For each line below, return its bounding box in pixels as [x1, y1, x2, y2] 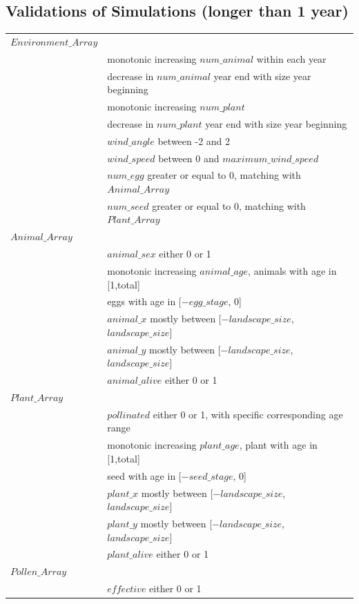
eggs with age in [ [107, 294, 182, 309]
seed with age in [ [107, 468, 182, 483]
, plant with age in [239, 438, 318, 452]
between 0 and [158, 150, 220, 165]
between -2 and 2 [157, 133, 231, 148]
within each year [256, 51, 327, 66]
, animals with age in [248, 264, 337, 278]
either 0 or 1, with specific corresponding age [153, 407, 343, 421]
